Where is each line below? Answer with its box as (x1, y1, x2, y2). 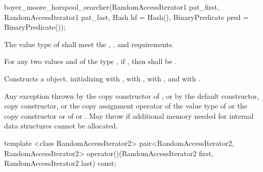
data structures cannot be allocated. (4, 120, 118, 131)
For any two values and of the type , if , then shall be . (4, 56, 177, 67)
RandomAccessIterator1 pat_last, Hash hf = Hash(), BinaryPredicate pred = (4, 11, 249, 22)
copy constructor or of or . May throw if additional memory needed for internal (4, 110, 254, 121)
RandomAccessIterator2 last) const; (4, 158, 116, 168)
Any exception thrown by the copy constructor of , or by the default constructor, (4, 90, 259, 101)
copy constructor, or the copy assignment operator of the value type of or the (4, 100, 248, 111)
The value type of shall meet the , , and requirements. (4, 38, 174, 49)
